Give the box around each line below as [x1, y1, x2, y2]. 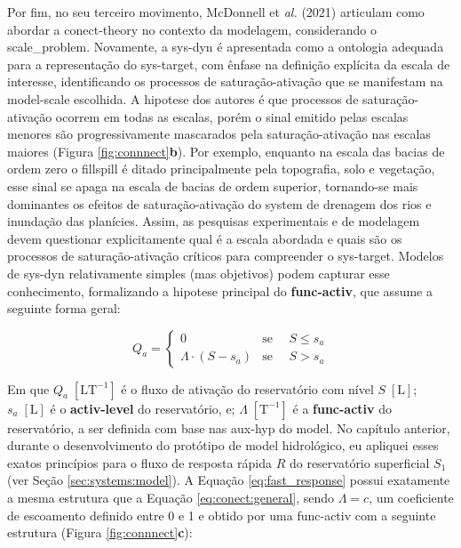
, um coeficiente [369, 488, 454, 507]
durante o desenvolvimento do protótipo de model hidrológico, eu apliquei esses [7, 436, 439, 455]
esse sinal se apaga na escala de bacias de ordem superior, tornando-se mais [7, 176, 418, 195]
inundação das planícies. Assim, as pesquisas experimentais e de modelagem [7, 212, 420, 230]
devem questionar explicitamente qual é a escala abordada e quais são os [7, 229, 402, 247]
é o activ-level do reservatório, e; [50, 399, 235, 417]
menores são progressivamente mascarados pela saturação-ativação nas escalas [7, 125, 431, 143]
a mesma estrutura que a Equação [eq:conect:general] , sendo [7, 488, 335, 507]
